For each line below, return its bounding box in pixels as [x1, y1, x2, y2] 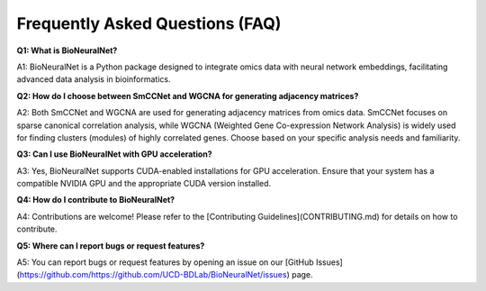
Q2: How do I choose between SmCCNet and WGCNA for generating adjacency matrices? [16, 90, 359, 101]
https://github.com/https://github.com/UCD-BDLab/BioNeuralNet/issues [19, 269, 287, 280]
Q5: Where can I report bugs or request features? [16, 240, 205, 251]
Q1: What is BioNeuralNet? [16, 45, 118, 56]
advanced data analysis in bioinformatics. [16, 74, 171, 85]
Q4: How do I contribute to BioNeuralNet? [16, 195, 175, 205]
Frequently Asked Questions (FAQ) [16, 14, 282, 33]
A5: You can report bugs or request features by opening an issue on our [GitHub [16, 257, 314, 268]
